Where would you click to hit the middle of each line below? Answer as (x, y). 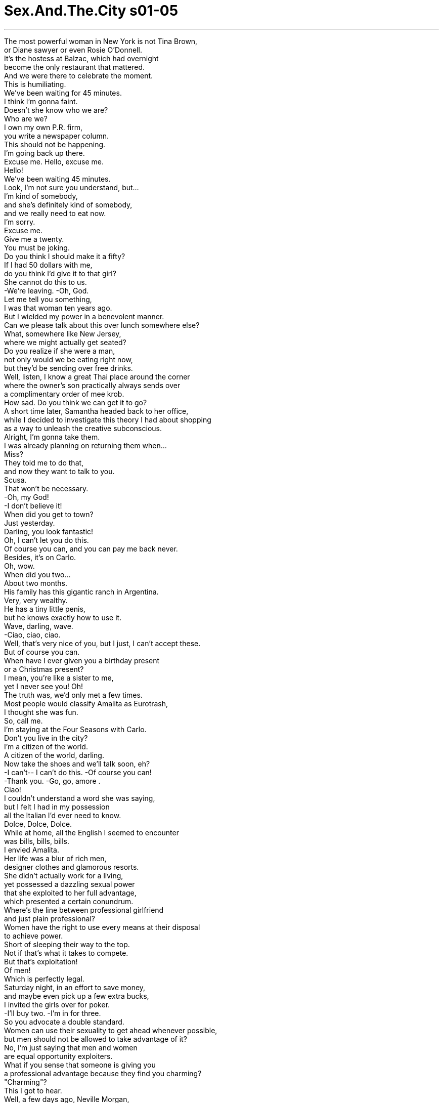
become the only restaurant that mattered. (75, 67)
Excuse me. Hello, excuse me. (54, 161)
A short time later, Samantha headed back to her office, (96, 411)
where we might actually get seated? (65, 342)
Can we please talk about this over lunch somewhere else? (102, 325)
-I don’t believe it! (33, 505)
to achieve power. (34, 936)
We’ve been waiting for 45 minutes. (63, 93)
